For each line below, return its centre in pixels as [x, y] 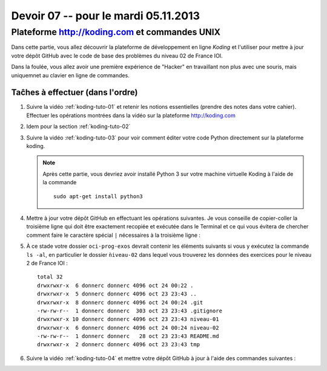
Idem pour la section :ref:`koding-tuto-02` [78, 126]
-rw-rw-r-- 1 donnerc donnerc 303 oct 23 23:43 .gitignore [130, 311]
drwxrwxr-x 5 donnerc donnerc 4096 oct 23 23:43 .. [117, 294]
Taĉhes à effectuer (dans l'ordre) [74, 93]
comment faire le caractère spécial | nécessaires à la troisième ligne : [114, 235]
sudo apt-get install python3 [98, 196]
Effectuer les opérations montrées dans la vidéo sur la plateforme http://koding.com [131, 115]
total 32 [50, 277]
